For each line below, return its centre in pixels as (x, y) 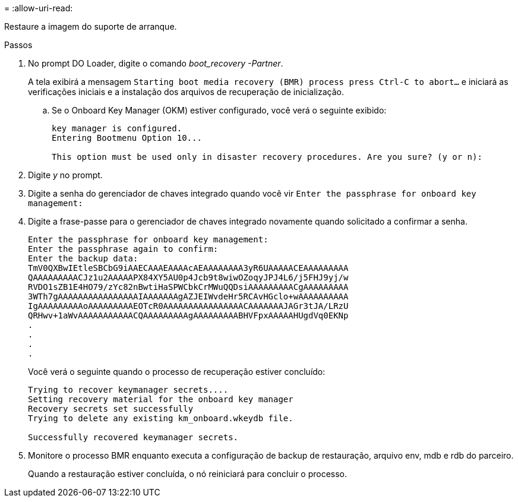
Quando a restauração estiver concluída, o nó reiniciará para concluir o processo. (188, 474)
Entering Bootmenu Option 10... (127, 138)
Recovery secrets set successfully (111, 409)
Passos (18, 45)
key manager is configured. (117, 128)
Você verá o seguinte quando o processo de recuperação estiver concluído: (177, 372)
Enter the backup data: (83, 258)
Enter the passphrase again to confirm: (123, 249)
